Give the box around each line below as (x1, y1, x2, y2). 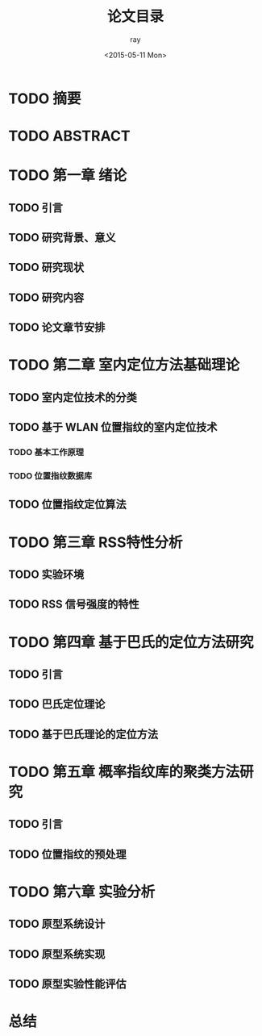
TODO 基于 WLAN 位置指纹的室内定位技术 (8, 420, 218, 434)
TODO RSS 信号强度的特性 (8, 598, 139, 612)
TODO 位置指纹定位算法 (8, 498, 127, 512)
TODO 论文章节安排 (8, 320, 106, 335)
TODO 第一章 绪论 (8, 166, 127, 185)
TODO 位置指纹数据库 (8, 470, 93, 482)
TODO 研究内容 (8, 290, 85, 304)
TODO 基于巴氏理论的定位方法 (8, 727, 159, 741)
